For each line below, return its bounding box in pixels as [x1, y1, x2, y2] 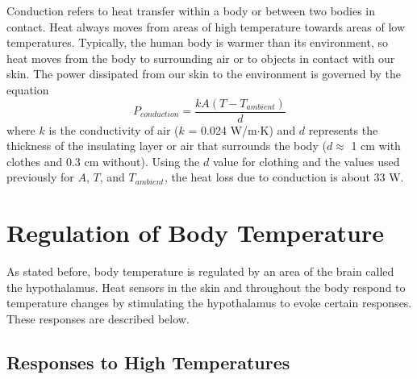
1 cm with [351, 137, 401, 154]
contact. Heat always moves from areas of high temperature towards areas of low [6, 18, 406, 35]
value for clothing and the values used [212, 152, 400, 169]
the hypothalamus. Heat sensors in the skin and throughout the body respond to [6, 278, 406, 295]
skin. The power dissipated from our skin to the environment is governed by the [6, 65, 402, 82]
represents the [308, 121, 378, 138]
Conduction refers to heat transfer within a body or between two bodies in [6, 2, 376, 19]
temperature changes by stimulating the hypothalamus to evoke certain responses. [6, 294, 412, 311]
